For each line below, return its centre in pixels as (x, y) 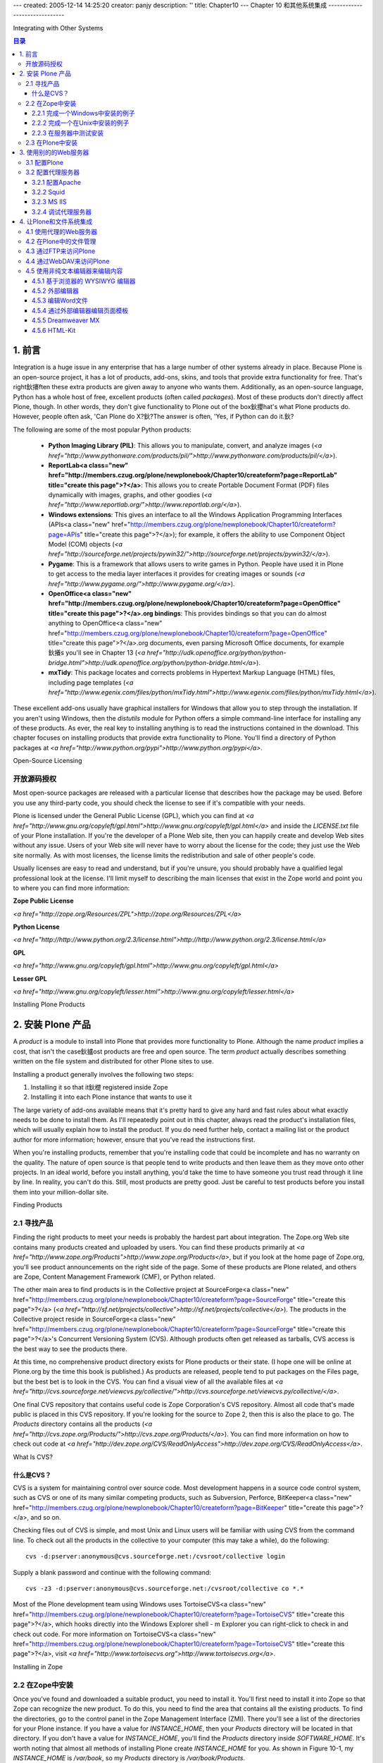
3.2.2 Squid (49, 192)
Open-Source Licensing (48, 761)
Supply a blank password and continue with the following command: (112, 1572)
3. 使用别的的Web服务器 (54, 152)
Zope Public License (43, 901)
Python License (36, 927)
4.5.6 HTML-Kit (54, 330)
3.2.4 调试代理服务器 (62, 212)
